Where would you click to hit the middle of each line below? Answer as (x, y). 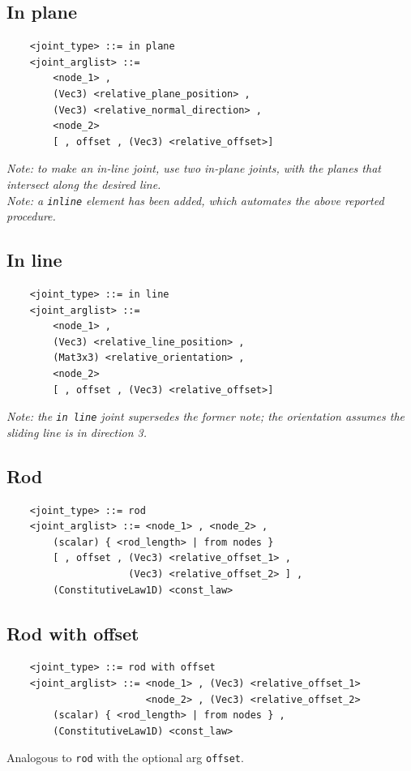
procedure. (31, 216)
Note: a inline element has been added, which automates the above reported (195, 200)
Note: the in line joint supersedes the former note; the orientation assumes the (205, 416)
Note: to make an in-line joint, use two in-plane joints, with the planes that (194, 168)
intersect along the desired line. (84, 184)
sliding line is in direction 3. (77, 432)
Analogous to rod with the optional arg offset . (125, 758)
